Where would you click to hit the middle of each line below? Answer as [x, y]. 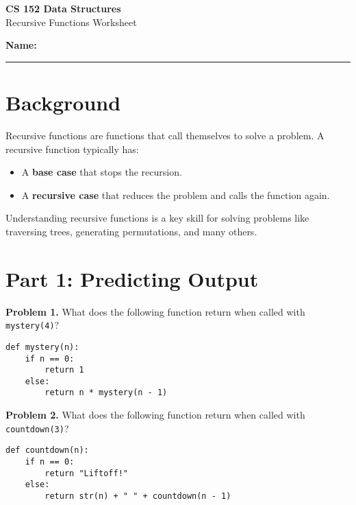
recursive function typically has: [72, 149]
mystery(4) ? [33, 325]
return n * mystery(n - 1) [106, 393]
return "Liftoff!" [86, 473]
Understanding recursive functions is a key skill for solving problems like [157, 218]
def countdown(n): [47, 450]
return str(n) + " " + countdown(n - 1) [138, 496]
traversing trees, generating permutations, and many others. [131, 231]
